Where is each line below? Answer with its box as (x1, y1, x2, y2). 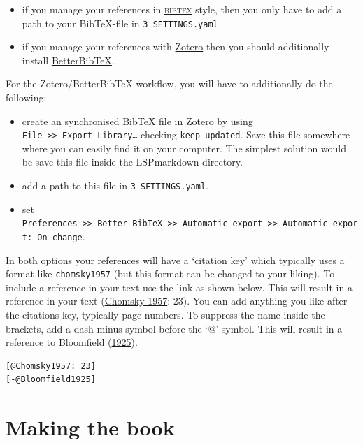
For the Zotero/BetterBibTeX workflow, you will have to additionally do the (6, 76, 333, 91)
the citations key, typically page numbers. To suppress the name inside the (6, 307, 325, 322)
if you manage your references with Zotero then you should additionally (22, 39, 329, 54)
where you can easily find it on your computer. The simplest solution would (22, 140, 346, 155)
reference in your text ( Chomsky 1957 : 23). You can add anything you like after (6, 293, 348, 308)
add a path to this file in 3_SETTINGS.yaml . (22, 178, 208, 193)
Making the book (6, 413, 175, 442)
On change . (37, 228, 85, 243)
